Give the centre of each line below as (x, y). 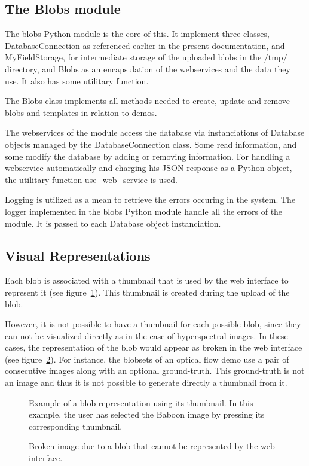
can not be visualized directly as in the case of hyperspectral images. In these (146, 335)
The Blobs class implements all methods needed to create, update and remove (147, 101)
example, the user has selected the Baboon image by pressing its (147, 414)
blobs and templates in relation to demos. (81, 112)
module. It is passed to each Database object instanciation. (113, 223)
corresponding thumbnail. (76, 426)
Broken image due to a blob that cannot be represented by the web (152, 446)
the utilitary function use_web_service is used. (91, 179)
